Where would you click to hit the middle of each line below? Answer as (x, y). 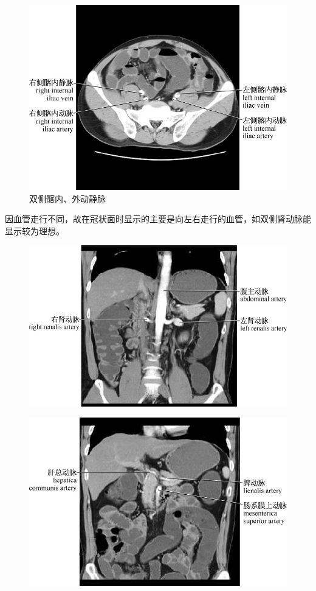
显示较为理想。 (35, 230)
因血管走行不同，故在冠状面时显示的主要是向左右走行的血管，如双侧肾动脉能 (158, 219)
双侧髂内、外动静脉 (67, 198)
